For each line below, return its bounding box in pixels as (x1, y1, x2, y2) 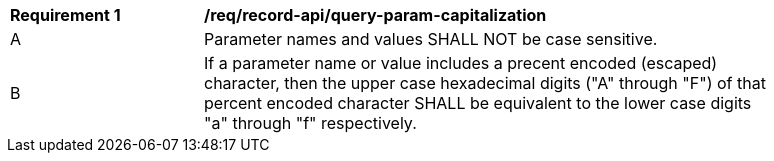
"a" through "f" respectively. (204, 113, 417, 133)
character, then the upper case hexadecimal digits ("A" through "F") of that (204, 73, 766, 93)
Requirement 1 (10, 5, 121, 25)
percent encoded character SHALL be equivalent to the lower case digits (204, 93, 752, 113)
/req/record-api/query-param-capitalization (204, 5, 547, 25)
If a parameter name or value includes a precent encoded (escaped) (204, 53, 718, 73)
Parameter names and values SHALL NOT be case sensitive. (204, 29, 658, 49)
